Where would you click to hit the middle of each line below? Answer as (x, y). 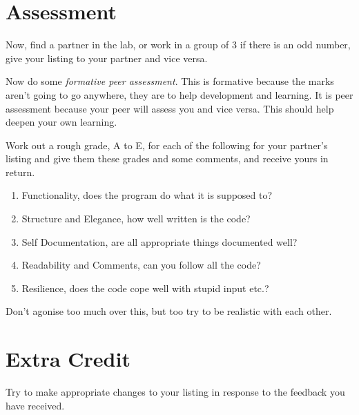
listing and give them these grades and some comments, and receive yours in (167, 158)
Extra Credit (68, 359)
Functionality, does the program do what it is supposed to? (147, 195)
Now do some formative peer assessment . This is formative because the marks (170, 81)
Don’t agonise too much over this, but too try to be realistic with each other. (169, 311)
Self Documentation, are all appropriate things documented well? (159, 241)
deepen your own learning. (61, 122)
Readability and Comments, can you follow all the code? (141, 265)
